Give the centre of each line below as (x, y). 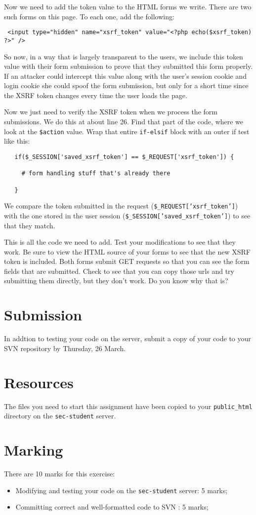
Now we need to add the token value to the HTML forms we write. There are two (128, 6)
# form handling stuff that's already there (96, 174)
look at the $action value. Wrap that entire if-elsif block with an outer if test (127, 131)
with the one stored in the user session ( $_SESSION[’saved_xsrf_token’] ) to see (127, 215)
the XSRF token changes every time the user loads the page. (96, 95)
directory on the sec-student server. (60, 416)
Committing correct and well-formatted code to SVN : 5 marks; (112, 507)
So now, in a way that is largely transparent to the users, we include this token (124, 56)
